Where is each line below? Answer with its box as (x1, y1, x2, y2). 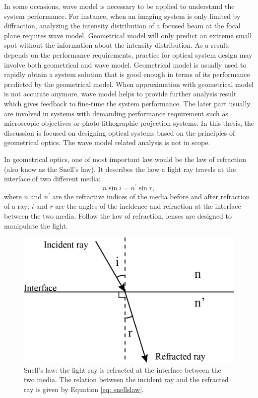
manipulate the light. (4, 220, 68, 231)
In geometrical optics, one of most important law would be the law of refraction (4, 154, 246, 164)
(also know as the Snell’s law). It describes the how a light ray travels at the (4, 163, 236, 174)
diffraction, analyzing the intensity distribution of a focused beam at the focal (4, 20, 241, 31)
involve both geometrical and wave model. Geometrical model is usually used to (4, 59, 247, 70)
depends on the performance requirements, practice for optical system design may (4, 49, 253, 60)
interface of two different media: (4, 173, 101, 184)
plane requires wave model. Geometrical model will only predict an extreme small (4, 30, 252, 40)
